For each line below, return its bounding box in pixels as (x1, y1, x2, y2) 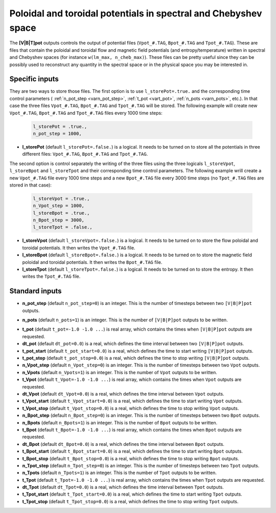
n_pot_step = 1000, (33, 131, 82, 136)
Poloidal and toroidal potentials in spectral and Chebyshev (9, 8, 262, 19)
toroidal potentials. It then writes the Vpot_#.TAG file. (22, 244, 135, 251)
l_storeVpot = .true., (33, 195, 90, 201)
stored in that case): (9, 182, 52, 188)
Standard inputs (9, 287, 62, 296)
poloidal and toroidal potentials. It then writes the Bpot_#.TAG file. (22, 259, 163, 265)
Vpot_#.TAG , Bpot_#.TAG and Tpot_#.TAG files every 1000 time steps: (9, 110, 163, 116)
